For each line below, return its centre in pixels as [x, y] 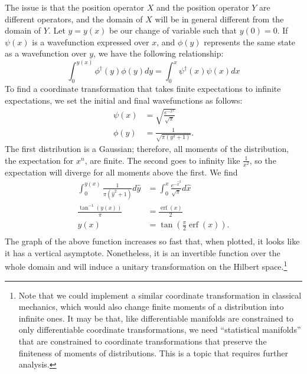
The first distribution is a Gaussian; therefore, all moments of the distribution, [147, 149]
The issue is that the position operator [75, 7]
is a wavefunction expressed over [91, 42]
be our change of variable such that [173, 30]
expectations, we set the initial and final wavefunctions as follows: [124, 100]
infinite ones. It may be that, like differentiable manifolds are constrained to [156, 318]
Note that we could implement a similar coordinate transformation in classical [160, 295]
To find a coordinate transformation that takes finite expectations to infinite [143, 89]
